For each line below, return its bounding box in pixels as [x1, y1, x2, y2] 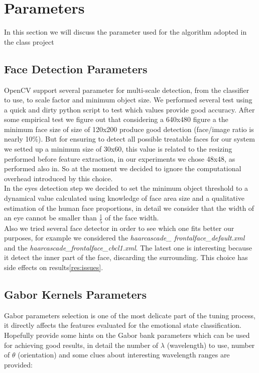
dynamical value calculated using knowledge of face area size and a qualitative [4, 193, 244, 203]
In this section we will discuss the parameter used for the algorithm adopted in [4, 27, 247, 37]
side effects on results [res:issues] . [4, 262, 103, 272]
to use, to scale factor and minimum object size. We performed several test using [4, 94, 252, 105]
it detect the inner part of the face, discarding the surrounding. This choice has [4, 252, 248, 263]
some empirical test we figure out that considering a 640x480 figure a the [4, 114, 228, 125]
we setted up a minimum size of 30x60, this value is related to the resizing [4, 144, 232, 154]
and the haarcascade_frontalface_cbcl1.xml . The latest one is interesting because [4, 242, 252, 253]
